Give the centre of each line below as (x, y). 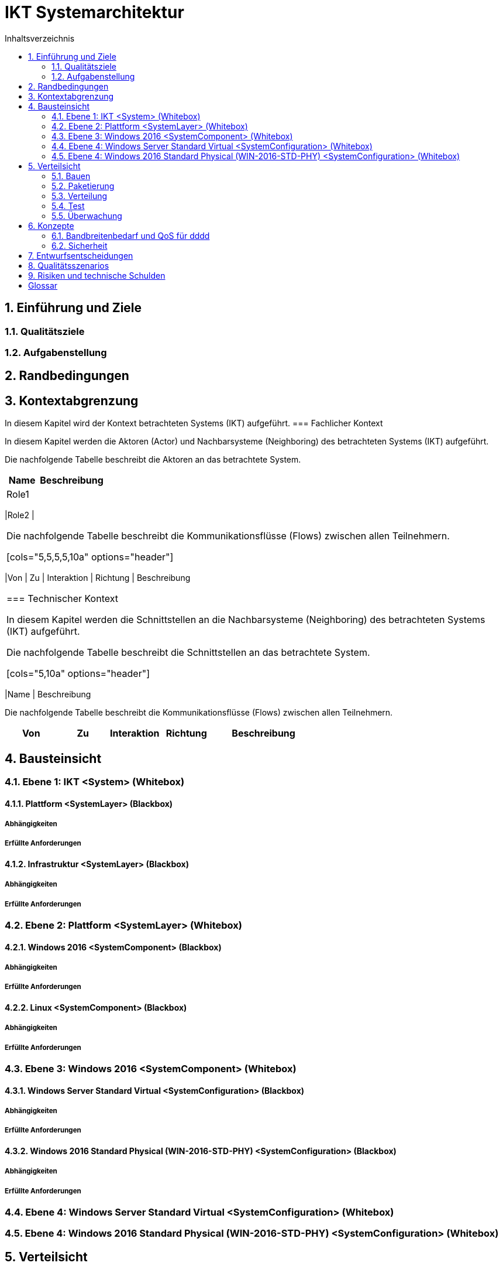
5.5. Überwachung (87, 215)
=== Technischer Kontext (62, 599)
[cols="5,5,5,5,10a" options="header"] (90, 557)
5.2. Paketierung (83, 186)
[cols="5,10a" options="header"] (78, 674)
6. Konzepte (51, 225)
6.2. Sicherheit (80, 245)
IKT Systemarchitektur (94, 12)
